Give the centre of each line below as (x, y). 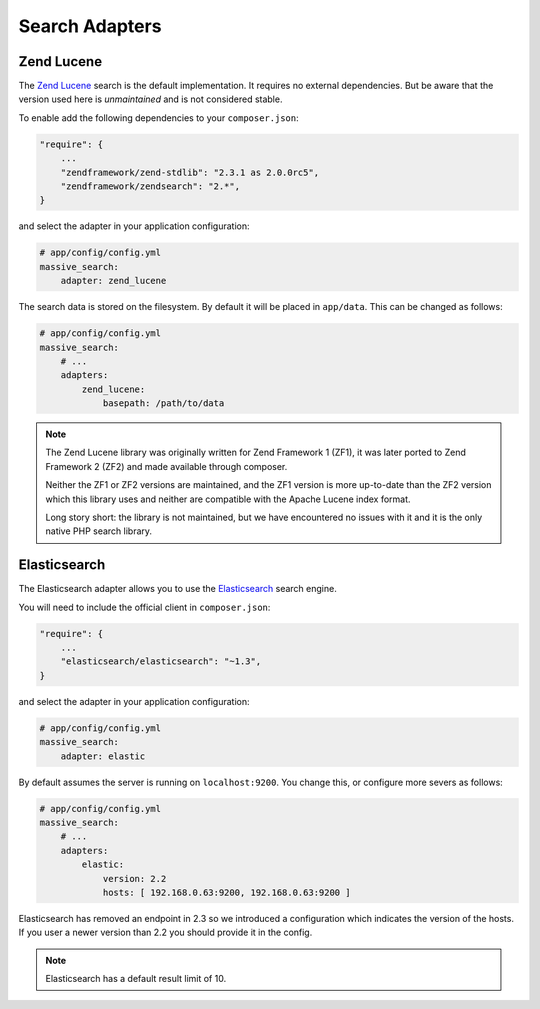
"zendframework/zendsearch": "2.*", (150, 186)
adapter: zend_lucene (113, 281)
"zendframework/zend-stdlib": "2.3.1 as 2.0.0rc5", (190, 172)
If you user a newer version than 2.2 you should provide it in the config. (165, 932)
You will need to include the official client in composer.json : (144, 607)
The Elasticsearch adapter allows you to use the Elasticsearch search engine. (177, 589)
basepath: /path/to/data (163, 403)
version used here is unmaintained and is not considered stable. (150, 99)
